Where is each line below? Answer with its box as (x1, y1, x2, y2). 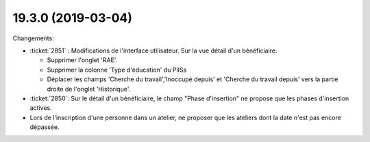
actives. (29, 104, 53, 112)
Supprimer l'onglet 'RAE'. (47, 56, 118, 64)
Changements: (12, 34, 54, 42)
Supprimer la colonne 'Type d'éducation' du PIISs (47, 66, 187, 74)
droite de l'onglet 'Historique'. (47, 85, 131, 93)
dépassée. (29, 123, 60, 131)
